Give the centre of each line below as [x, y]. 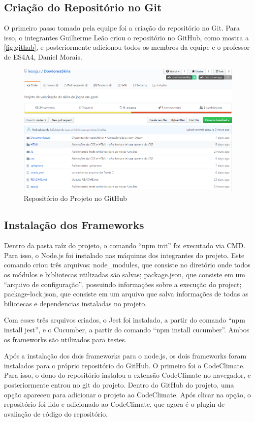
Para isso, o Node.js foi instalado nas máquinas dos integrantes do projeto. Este [124, 255]
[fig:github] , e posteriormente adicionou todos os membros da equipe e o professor [127, 47]
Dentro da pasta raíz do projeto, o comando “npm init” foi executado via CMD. [125, 245]
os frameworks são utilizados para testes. [65, 339]
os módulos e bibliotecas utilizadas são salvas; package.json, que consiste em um [125, 274]
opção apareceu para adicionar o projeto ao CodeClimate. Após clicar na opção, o [127, 394]
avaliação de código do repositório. [56, 413]
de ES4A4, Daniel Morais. [43, 56]
